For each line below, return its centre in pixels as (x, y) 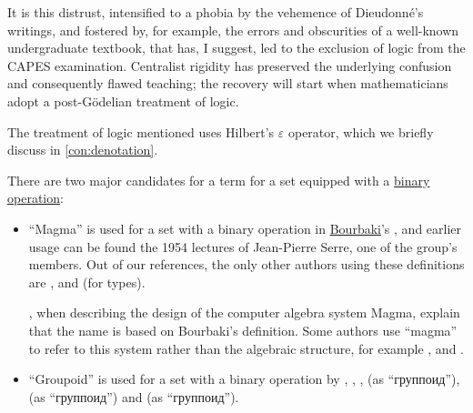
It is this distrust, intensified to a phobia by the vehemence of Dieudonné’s (216, 12)
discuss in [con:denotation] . (83, 150)
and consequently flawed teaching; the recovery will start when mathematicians (228, 83)
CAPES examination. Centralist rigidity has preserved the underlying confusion (230, 65)
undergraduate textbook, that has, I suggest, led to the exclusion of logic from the (236, 48)
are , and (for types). (87, 282)
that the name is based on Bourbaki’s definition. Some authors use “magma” (243, 330)
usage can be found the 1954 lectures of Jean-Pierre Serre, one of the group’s (243, 246)
